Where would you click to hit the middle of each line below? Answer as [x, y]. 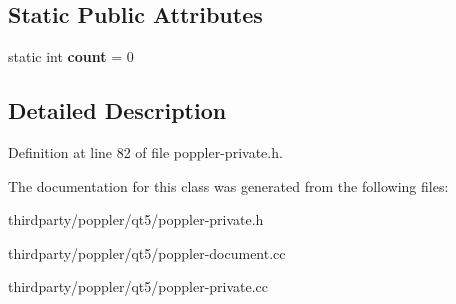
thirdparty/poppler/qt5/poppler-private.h [136, 219]
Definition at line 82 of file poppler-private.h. [145, 152]
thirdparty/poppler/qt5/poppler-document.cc [147, 252]
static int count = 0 [71, 56]
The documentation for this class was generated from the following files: [228, 185]
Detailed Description [117, 110]
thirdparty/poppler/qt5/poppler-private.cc [138, 286]
